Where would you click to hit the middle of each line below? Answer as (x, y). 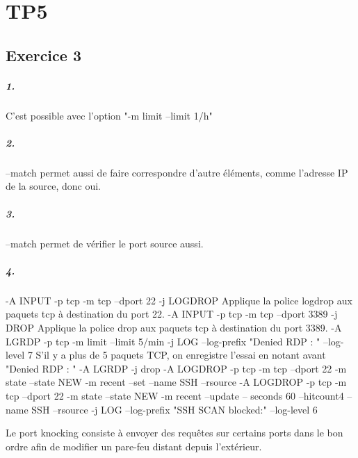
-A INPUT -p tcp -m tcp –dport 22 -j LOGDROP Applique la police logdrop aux (179, 300)
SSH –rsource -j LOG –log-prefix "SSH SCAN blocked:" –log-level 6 (174, 409)
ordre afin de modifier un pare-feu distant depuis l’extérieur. (134, 446)
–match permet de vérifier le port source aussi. (105, 243)
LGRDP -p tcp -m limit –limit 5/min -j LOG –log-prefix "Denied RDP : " (163, 341)
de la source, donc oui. (54, 186)
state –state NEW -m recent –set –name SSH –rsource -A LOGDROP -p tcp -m (176, 382)
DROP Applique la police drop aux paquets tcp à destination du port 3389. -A (174, 327)
